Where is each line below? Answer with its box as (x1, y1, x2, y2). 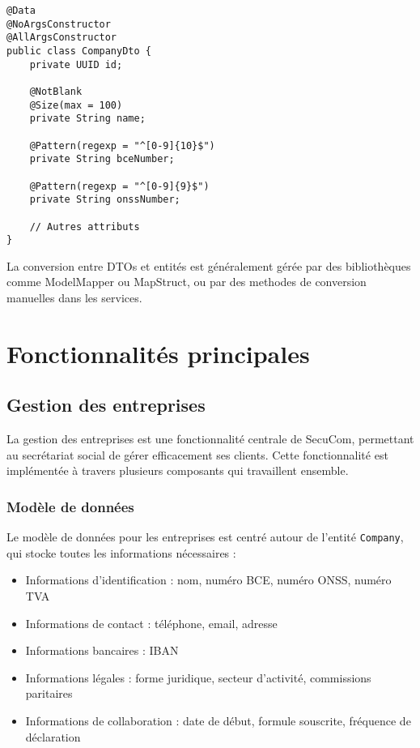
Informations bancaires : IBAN (25, 642, 179, 659)
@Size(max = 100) (29, 99, 123, 111)
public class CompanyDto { (6, 45, 151, 57)
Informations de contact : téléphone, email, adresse (25, 614, 278, 631)
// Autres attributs (29, 220, 140, 233)
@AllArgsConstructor (6, 32, 117, 44)
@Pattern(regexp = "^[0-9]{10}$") (29, 139, 215, 152)
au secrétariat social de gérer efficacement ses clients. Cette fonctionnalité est (6, 446, 388, 463)
